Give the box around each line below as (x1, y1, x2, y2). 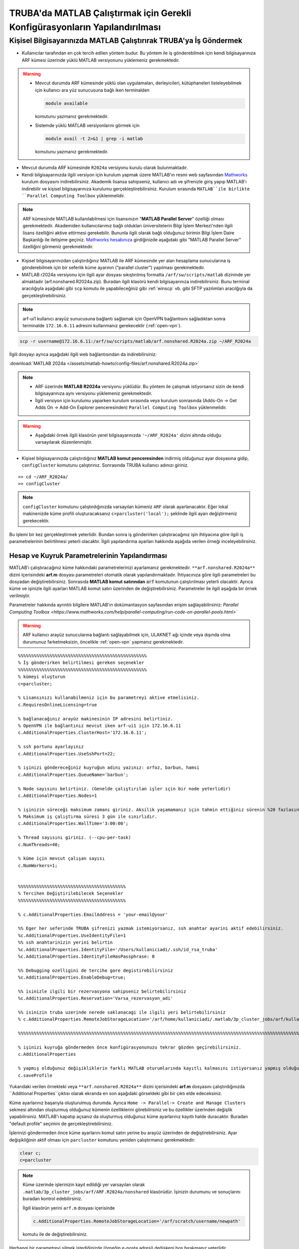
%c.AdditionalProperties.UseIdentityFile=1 (18, 932, 126, 938)
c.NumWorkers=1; (18, 862, 58, 868)
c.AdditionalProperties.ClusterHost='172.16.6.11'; (18, 730, 147, 735)
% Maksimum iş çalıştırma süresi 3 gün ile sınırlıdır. (18, 814, 157, 819)
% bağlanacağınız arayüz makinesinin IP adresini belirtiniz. (18, 716, 173, 721)
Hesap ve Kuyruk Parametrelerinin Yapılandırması (9, 552, 167, 560)
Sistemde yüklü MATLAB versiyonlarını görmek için (35, 122, 140, 128)
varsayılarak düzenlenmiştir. (35, 439, 93, 445)
